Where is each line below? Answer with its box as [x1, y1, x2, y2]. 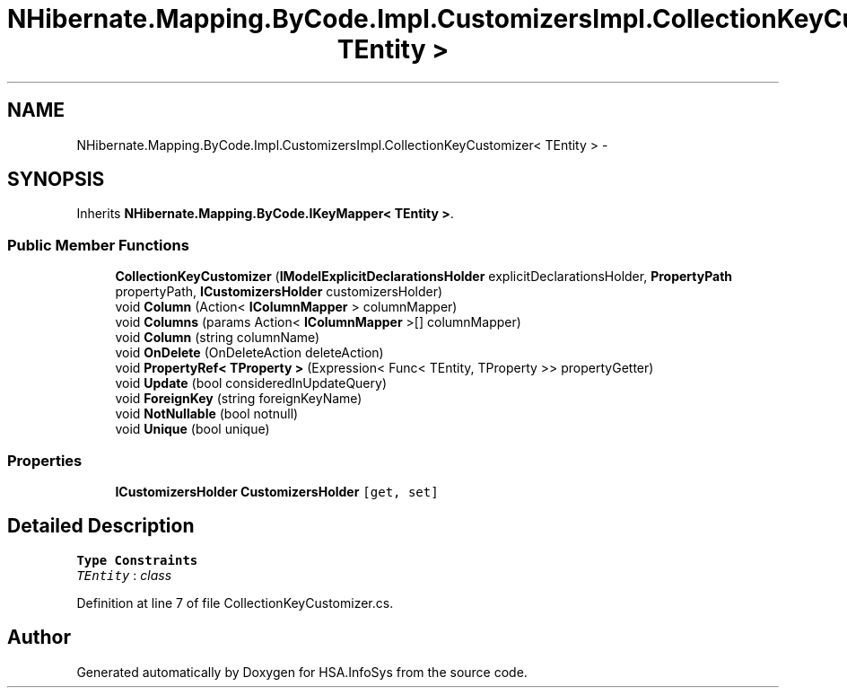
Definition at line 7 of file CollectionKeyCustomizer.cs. [76, 594, 394, 611]
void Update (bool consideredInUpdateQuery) [115, 375, 387, 391]
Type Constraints [76, 552, 198, 567]
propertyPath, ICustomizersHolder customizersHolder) [115, 284, 443, 300]
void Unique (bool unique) [115, 421, 270, 437]
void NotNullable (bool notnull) [115, 406, 299, 422]
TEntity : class [76, 567, 172, 583]
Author [7, 626, 71, 649]
